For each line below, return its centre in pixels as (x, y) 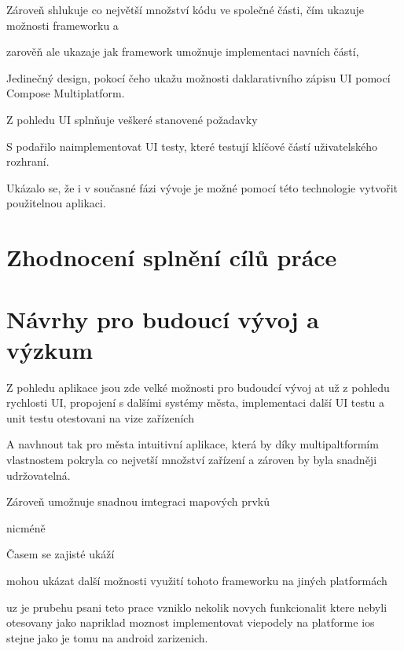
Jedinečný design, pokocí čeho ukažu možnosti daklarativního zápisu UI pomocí (198, 77)
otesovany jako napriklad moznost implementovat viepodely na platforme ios (191, 622)
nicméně (26, 527)
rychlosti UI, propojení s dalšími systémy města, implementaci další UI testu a (195, 402)
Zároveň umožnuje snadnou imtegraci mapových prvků (138, 501)
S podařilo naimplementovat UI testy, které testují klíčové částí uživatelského (192, 146)
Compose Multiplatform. (66, 93)
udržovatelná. (39, 475)
